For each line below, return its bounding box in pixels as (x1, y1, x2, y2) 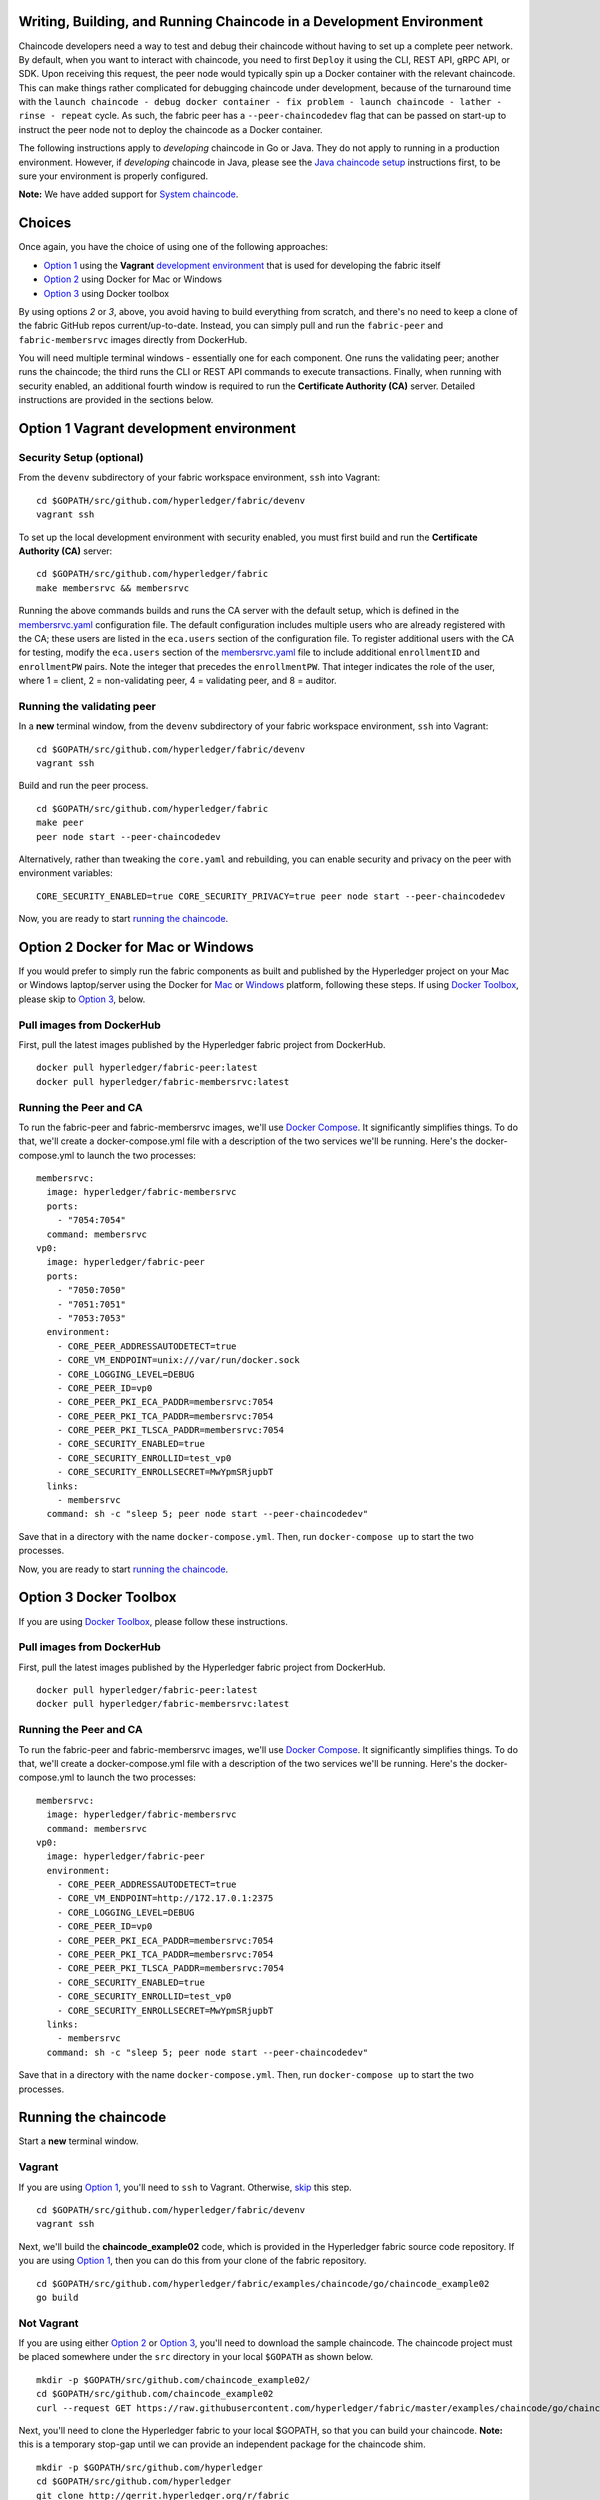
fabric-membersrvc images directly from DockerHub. (18, 333, 248, 345)
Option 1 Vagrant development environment (18, 420, 297, 437)
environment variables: (18, 867, 114, 879)
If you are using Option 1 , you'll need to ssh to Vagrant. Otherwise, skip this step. (18, 2181, 352, 2193)
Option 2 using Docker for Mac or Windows (43, 273, 222, 285)
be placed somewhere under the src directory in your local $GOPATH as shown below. (18, 2351, 374, 2363)
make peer (36, 817, 84, 829)
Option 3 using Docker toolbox (43, 287, 170, 299)
